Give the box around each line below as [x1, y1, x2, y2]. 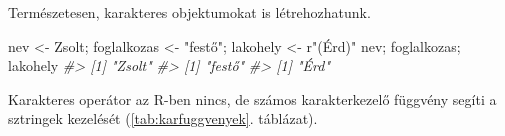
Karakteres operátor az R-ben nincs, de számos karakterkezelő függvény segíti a [8, 88, 497, 109]
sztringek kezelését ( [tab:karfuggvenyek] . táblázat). [8, 108, 318, 129]
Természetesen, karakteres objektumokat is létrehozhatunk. [8, 2, 371, 22]
